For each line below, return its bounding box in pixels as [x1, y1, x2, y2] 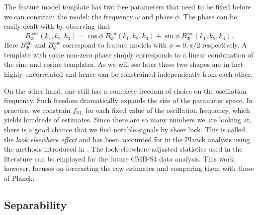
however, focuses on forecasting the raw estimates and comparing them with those [4, 163, 255, 173]
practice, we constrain [4, 105, 71, 115]
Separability [4, 197, 67, 212]
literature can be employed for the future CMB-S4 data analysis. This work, [4, 153, 236, 163]
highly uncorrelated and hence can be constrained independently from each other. [4, 69, 253, 79]
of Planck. [4, 173, 35, 183]
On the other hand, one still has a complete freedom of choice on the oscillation [4, 85, 247, 96]
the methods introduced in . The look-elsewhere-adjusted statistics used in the [4, 144, 243, 154]
